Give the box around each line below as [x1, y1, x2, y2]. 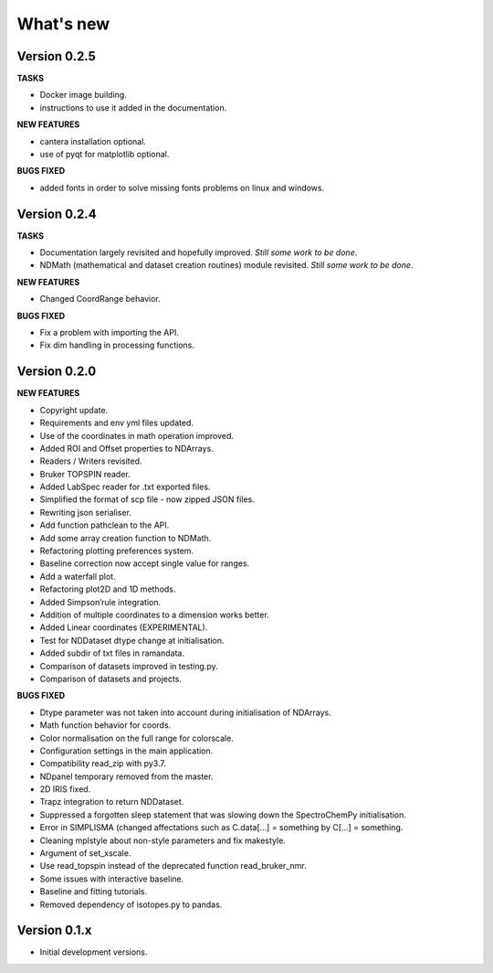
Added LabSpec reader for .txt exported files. [39, 481, 211, 493]
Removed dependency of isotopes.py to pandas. [39, 899, 223, 910]
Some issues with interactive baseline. [39, 873, 184, 884]
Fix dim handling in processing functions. [39, 339, 195, 351]
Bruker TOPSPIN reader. [39, 468, 131, 479]
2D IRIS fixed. [39, 784, 91, 795]
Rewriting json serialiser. [39, 507, 132, 518]
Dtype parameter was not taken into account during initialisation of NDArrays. [39, 707, 332, 718]
